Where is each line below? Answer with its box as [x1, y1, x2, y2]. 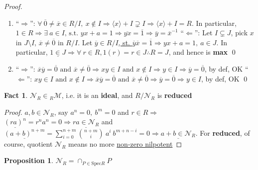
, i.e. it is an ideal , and [61, 90, 133, 100]
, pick [231, 27, 248, 38]
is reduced [157, 90, 192, 100]
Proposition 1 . [4, 155, 53, 166]
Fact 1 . [4, 90, 28, 100]
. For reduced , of [195, 127, 250, 138]
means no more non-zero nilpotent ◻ [68, 138, 182, 149]
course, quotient [4, 138, 53, 149]
